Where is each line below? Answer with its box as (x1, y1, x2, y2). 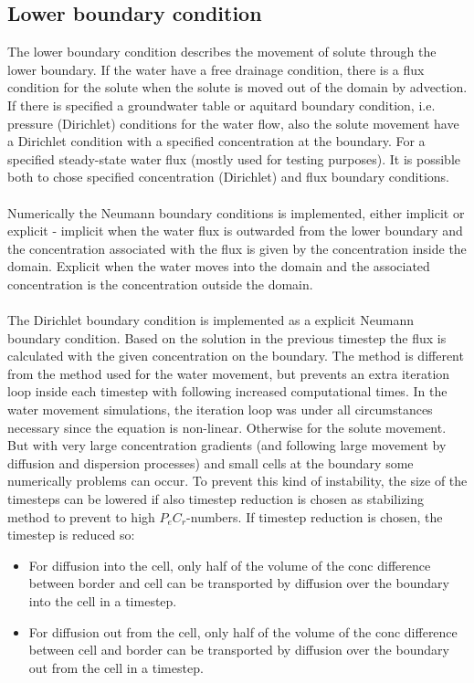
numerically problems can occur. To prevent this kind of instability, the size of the (7, 471, 468, 490)
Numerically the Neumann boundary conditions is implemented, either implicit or (7, 203, 465, 222)
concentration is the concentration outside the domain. (7, 274, 313, 293)
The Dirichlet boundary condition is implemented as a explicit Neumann (7, 310, 414, 330)
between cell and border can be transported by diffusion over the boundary (28, 640, 449, 659)
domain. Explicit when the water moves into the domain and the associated (7, 257, 430, 276)
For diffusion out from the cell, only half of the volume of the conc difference (28, 622, 458, 641)
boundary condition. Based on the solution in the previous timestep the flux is (7, 328, 447, 347)
